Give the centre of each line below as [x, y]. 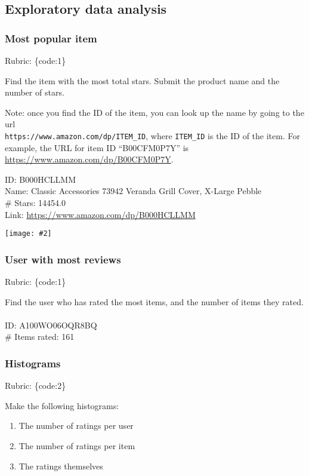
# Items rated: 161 [40, 337]
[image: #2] [28, 234]
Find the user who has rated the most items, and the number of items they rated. [154, 301]
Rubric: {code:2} [35, 386]
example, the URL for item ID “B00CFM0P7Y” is [97, 147]
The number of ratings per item [77, 446]
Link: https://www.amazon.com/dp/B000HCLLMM [100, 214]
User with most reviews [63, 259]
